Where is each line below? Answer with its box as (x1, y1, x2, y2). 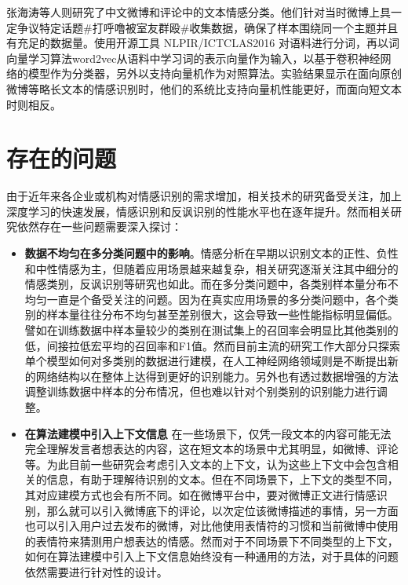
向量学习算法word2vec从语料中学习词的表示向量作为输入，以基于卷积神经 (6, 49, 381, 66)
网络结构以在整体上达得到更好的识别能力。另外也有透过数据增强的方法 (35, 367, 399, 384)
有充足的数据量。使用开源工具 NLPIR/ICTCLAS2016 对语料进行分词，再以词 (6, 35, 399, 51)
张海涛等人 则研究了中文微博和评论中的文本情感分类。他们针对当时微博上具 (6, 4, 391, 20)
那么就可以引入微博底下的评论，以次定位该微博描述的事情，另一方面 (46, 502, 399, 518)
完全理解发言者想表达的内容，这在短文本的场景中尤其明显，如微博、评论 (24, 441, 399, 457)
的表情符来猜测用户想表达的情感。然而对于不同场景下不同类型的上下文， (24, 532, 399, 549)
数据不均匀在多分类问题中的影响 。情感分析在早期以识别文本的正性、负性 (24, 245, 399, 261)
